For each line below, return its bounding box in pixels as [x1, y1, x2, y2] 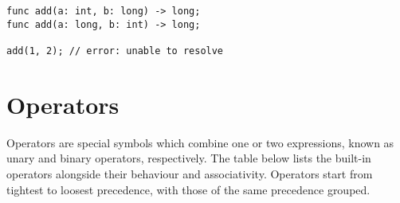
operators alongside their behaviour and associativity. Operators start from [6, 165, 373, 182]
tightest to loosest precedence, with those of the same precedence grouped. [6, 181, 371, 197]
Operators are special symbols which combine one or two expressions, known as [6, 134, 394, 150]
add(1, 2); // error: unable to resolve [6, 45, 224, 57]
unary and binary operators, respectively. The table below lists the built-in [6, 150, 371, 166]
